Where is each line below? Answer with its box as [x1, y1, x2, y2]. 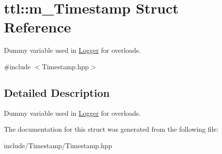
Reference [4, 17, 71, 37]
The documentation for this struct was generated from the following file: [4, 124, 219, 134]
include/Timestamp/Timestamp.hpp [4, 140, 112, 150]
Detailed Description [4, 85, 110, 100]
